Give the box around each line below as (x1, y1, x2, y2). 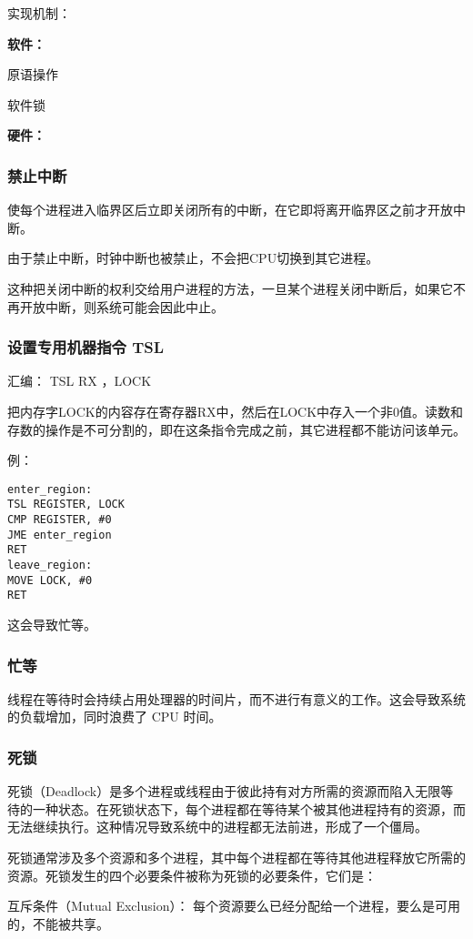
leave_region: (7, 559, 93, 572)
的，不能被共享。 (7, 914, 109, 933)
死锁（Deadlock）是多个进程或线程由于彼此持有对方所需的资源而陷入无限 (7, 782, 441, 801)
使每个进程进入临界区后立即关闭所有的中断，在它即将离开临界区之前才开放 (7, 200, 453, 219)
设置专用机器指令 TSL (7, 336, 165, 358)
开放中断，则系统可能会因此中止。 (19, 297, 224, 316)
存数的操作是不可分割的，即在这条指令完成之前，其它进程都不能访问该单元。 (7, 419, 466, 439)
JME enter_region (7, 528, 112, 541)
